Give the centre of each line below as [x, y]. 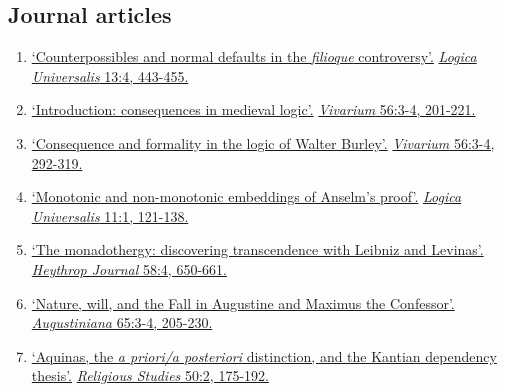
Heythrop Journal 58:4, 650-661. [129, 268]
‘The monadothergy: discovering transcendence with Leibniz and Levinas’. [257, 249]
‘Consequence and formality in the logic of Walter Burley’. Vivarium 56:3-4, [263, 142]
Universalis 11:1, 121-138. [110, 215]
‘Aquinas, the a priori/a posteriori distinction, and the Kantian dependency [264, 355]
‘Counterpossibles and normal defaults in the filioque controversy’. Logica [254, 56]
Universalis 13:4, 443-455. [110, 75]
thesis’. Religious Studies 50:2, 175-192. [150, 375]
